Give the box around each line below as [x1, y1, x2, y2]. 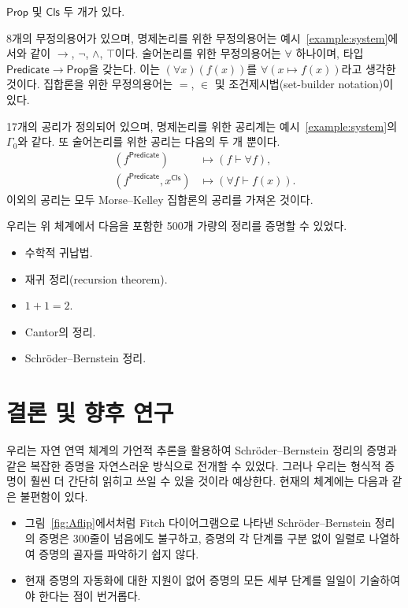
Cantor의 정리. [24, 323, 96, 339]
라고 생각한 [341, 60, 396, 76]
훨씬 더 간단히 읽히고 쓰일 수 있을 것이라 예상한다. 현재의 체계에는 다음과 [30, 473, 388, 489]
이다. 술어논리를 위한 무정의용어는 [114, 45, 281, 61]
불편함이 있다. [20, 488, 88, 504]
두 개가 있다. [63, 3, 125, 19]
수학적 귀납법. [24, 244, 93, 260]
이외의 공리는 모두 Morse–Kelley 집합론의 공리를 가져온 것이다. [6, 191, 313, 207]
